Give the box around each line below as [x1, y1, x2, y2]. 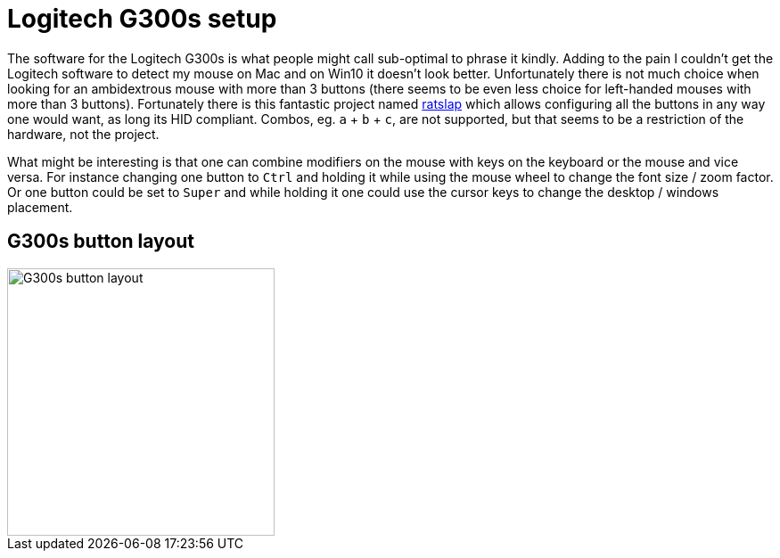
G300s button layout [7, 230, 194, 253]
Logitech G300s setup [7, 4, 277, 34]
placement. [7, 199, 73, 215]
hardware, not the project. [7, 126, 160, 142]
